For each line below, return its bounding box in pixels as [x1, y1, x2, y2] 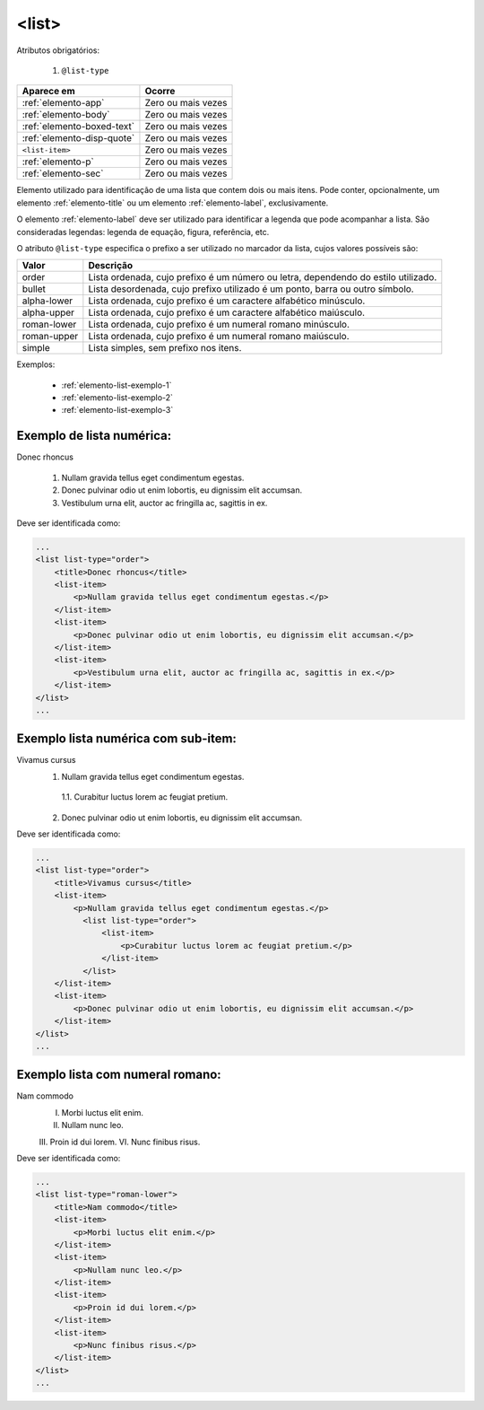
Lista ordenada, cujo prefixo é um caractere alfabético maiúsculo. [88, 306, 366, 319]
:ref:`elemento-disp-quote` [22, 132, 135, 145]
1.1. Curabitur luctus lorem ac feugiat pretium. [61, 792, 229, 802]
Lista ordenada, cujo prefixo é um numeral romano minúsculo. [88, 319, 350, 331]
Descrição [88, 259, 134, 272]
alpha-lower [22, 294, 73, 307]
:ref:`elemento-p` [22, 155, 94, 168]
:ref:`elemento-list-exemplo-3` [61, 405, 174, 416]
